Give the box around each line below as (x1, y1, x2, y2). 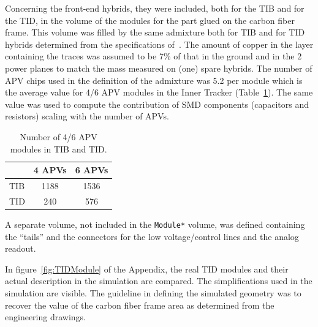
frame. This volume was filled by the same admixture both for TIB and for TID (5, 26, 305, 39)
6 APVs (75, 163, 108, 176)
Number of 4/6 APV (20, 130, 97, 143)
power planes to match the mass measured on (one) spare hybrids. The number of (5, 61, 312, 74)
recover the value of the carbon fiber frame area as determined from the (5, 298, 274, 311)
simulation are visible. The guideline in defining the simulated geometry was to (5, 286, 301, 299)
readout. (5, 242, 36, 255)
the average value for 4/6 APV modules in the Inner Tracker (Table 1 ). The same (5, 86, 313, 99)
